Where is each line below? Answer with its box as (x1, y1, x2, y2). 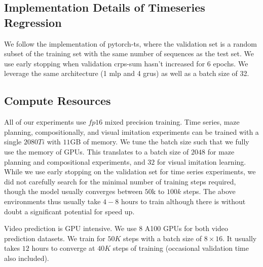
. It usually (222, 233, 257, 243)
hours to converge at (31, 243, 95, 253)
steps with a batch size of (123, 233, 202, 243)
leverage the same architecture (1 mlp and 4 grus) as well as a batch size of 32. (4, 68, 249, 79)
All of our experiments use (4, 117, 86, 127)
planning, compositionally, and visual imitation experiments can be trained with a (4, 126, 259, 137)
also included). (4, 252, 49, 263)
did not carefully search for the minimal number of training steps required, (4, 176, 236, 186)
